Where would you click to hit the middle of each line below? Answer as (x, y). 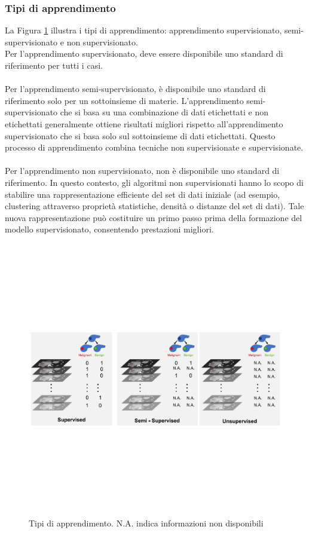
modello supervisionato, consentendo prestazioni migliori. (109, 229)
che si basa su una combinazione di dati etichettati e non (164, 112)
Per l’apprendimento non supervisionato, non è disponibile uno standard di (142, 171)
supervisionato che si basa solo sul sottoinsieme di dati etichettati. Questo (140, 135)
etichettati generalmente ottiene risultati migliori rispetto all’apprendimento (144, 123)
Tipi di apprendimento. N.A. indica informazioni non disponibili (146, 523)
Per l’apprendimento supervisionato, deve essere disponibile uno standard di (144, 53)
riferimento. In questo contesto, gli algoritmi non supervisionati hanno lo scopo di (154, 182)
